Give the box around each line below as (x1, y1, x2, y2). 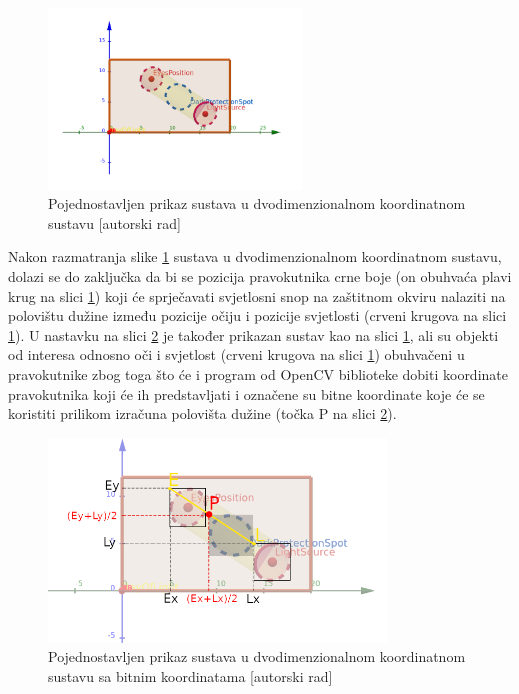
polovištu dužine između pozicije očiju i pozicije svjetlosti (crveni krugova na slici (8, 305, 507, 326)
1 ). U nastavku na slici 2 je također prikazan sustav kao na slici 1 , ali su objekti (8, 324, 499, 345)
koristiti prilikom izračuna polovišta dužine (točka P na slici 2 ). (8, 403, 397, 424)
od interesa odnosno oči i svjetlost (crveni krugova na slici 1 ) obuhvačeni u (8, 344, 465, 365)
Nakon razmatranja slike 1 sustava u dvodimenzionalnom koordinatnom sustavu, (8, 246, 502, 267)
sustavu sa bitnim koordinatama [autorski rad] (48, 665, 333, 686)
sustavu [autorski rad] (48, 212, 181, 233)
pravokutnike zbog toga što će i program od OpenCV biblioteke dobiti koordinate (8, 363, 508, 384)
